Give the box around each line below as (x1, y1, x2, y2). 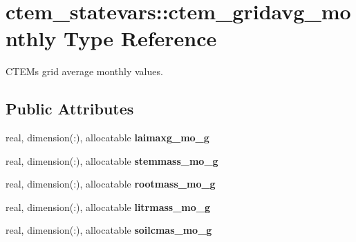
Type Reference (64, 24, 217, 52)
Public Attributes (6, 98, 134, 119)
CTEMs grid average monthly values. (6, 64, 163, 79)
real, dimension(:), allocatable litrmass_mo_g (6, 199, 211, 214)
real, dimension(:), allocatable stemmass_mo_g (6, 153, 218, 168)
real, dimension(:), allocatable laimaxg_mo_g (6, 130, 209, 145)
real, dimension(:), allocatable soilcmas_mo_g (6, 223, 212, 237)
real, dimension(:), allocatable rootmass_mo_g (6, 177, 216, 191)
